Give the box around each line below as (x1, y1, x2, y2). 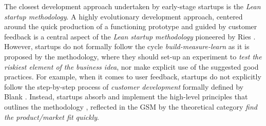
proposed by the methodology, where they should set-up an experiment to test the (4, 51, 262, 61)
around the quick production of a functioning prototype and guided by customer (4, 21, 257, 32)
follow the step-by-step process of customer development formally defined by (4, 81, 244, 92)
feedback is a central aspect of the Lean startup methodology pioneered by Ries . (4, 31, 256, 41)
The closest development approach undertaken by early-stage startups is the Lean (4, 1, 261, 11)
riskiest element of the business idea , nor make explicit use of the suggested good (4, 61, 259, 72)
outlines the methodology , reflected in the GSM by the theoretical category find (4, 101, 257, 112)
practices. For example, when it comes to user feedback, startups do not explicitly (4, 71, 261, 82)
